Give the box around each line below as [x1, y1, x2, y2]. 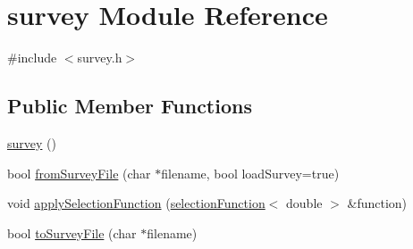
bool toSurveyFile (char [7, 223, 137, 242]
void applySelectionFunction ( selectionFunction [7, 194, 265, 212]
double [286, 194, 323, 212]
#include [7, 48, 57, 67]
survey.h [77, 48, 122, 67]
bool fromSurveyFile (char [7, 163, 151, 182]
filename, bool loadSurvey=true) [161, 163, 340, 182]
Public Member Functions [7, 92, 252, 120]
